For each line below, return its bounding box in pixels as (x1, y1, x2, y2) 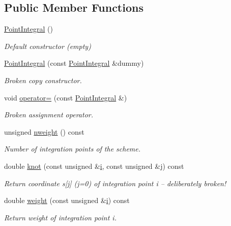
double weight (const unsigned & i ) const (4, 195, 130, 206)
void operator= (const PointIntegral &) (4, 92, 127, 103)
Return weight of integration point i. (4, 212, 117, 222)
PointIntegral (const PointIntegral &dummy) (4, 58, 144, 68)
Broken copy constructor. (4, 74, 82, 85)
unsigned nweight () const (4, 126, 84, 137)
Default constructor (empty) (4, 40, 91, 51)
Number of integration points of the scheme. (4, 143, 141, 154)
